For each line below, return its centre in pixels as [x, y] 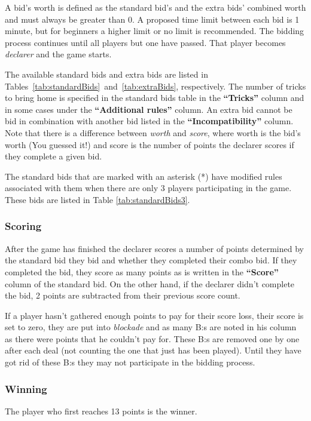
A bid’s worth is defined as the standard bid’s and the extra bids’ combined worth [155, 7]
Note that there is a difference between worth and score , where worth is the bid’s [153, 132]
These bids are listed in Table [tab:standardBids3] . [97, 199]
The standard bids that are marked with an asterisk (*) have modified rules [144, 176]
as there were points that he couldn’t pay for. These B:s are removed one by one [152, 338]
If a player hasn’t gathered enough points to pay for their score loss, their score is [154, 315]
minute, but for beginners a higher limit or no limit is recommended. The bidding [155, 31]
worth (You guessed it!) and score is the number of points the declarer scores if [150, 144]
